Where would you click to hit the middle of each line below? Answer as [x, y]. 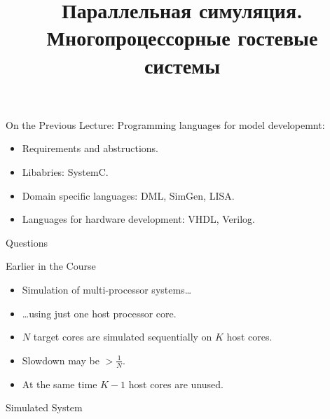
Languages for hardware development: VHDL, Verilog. [138, 219]
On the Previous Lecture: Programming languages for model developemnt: [165, 124]
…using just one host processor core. [99, 313]
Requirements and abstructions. [90, 148]
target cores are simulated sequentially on [123, 337]
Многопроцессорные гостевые [182, 37]
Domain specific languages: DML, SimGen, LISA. [128, 195]
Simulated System [44, 407]
